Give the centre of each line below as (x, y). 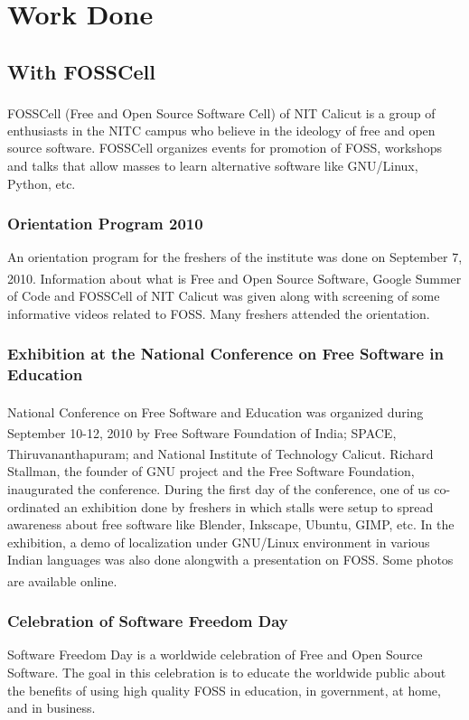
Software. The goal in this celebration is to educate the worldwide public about (227, 672)
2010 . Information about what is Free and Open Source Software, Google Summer (234, 278)
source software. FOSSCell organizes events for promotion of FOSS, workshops (225, 148)
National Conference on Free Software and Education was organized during (216, 411)
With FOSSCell (81, 71)
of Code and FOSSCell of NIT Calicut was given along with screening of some (224, 296)
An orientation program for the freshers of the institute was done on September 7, (235, 257)
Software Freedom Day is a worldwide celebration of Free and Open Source (215, 655)
